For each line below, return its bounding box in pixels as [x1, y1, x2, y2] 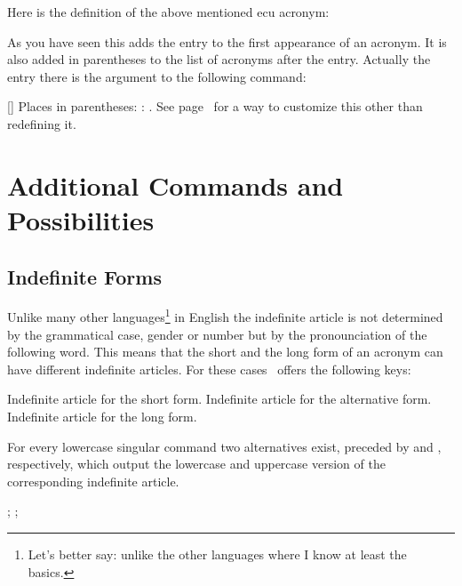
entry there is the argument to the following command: [7, 67, 307, 85]
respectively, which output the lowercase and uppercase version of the [7, 454, 386, 473]
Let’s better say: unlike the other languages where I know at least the [28, 544, 407, 563]
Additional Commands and [7, 166, 344, 203]
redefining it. [7, 114, 76, 132]
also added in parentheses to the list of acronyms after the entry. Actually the [7, 50, 431, 68]
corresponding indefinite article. [7, 471, 179, 490]
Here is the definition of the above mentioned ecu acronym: [7, 3, 330, 20]
